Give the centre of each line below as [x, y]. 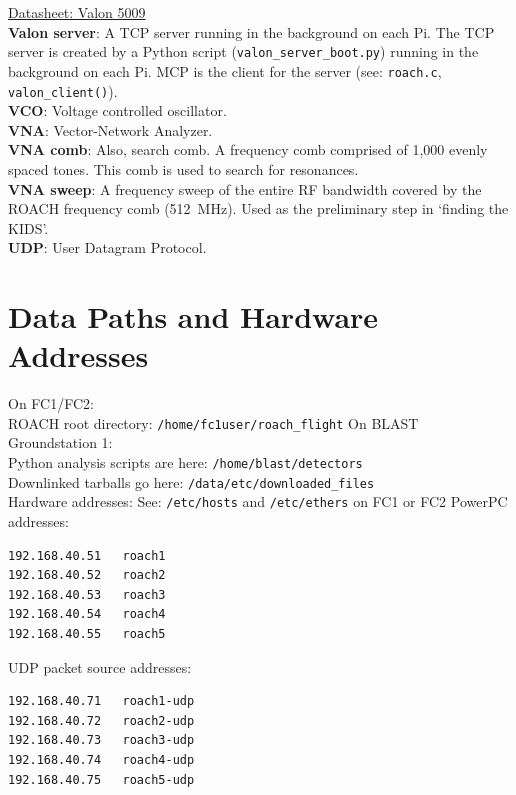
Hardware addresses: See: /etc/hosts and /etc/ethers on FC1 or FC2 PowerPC [258, 501]
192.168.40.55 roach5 [87, 634]
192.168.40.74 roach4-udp [101, 759]
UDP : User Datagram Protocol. [107, 247]
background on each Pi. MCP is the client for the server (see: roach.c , [225, 70]
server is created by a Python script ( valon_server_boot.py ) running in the [243, 51]
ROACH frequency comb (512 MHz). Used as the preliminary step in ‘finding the [258, 208]
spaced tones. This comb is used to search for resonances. [183, 168]
